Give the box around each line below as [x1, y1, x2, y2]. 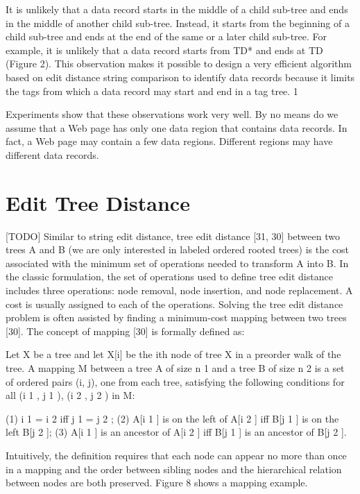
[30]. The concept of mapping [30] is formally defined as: [6, 323, 245, 338]
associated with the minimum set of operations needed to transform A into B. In [6, 255, 349, 270]
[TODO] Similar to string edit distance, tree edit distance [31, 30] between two [6, 228, 340, 243]
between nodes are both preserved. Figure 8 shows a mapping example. [6, 475, 308, 490]
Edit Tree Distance [6, 188, 190, 216]
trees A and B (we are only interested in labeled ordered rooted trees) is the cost [6, 242, 350, 257]
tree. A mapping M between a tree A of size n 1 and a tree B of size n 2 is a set [6, 361, 345, 375]
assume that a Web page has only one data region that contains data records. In [6, 120, 348, 135]
